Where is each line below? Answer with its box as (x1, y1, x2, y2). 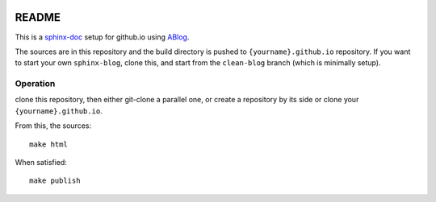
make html (29, 139, 68, 149)
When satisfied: (15, 158, 68, 167)
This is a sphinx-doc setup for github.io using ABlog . (15, 32, 190, 42)
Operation (15, 78, 56, 89)
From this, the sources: (15, 121, 92, 130)
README (15, 10, 61, 24)
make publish (29, 176, 81, 185)
